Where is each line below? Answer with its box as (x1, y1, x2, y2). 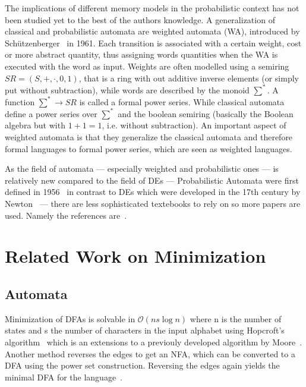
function (5, 95, 35, 108)
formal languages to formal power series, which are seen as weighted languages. (5, 142, 292, 155)
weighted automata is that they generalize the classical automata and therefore (5, 131, 293, 143)
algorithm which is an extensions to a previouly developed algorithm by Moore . (5, 335, 302, 348)
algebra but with (5, 119, 65, 131)
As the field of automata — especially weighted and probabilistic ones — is (5, 162, 279, 175)
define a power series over (5, 107, 97, 119)
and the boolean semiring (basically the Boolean (118, 107, 294, 119)
